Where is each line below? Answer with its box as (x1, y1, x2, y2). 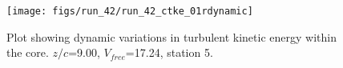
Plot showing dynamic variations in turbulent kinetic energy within (6, 28, 337, 45)
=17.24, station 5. (125, 44, 213, 61)
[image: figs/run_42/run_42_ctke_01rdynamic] (6, 6, 253, 17)
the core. (6, 44, 49, 61)
